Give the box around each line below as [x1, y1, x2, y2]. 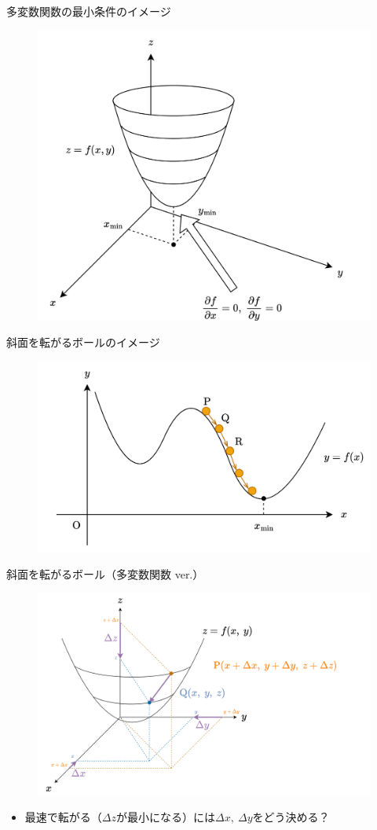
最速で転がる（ [24, 809, 102, 825]
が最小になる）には [115, 809, 215, 825]
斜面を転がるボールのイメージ [6, 334, 160, 351]
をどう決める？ [252, 809, 330, 825]
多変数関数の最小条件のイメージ [6, 3, 171, 19]
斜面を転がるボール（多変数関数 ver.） [6, 565, 204, 582]
